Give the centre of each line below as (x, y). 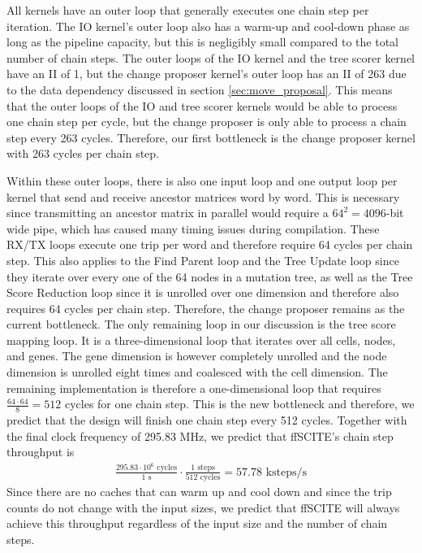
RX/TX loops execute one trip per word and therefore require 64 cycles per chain (210, 244)
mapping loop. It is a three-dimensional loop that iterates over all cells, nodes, (201, 340)
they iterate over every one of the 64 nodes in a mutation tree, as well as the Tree (210, 276)
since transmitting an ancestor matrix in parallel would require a (168, 213)
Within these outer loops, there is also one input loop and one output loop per (202, 180)
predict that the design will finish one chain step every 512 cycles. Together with (207, 420)
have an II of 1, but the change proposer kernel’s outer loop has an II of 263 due (207, 74)
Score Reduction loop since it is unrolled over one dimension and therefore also (203, 292)
